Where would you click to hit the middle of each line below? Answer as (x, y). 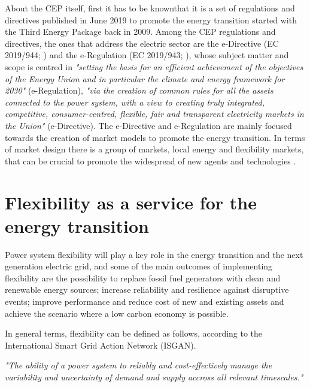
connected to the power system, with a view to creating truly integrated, (135, 102)
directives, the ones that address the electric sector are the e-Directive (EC (142, 43)
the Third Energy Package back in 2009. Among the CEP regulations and (140, 31)
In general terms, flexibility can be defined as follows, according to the (134, 333)
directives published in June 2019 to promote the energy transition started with (151, 19)
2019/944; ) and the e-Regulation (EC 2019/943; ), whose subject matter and (147, 55)
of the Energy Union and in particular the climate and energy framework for (145, 78)
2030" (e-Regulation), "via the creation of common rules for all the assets (139, 90)
